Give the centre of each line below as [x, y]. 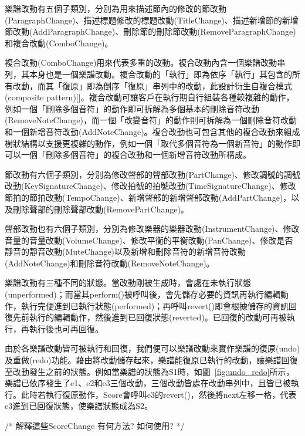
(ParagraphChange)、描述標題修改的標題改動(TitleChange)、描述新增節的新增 [152, 20]
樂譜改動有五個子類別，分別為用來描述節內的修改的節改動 [116, 8]
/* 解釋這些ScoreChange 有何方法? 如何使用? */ [95, 425]
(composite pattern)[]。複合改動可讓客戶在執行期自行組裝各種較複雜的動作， [150, 97]
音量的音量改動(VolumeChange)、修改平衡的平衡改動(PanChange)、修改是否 [149, 240]
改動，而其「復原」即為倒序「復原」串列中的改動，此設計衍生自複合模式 [152, 85]
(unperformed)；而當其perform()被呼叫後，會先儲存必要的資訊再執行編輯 [143, 294]
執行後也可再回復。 [66, 328]
